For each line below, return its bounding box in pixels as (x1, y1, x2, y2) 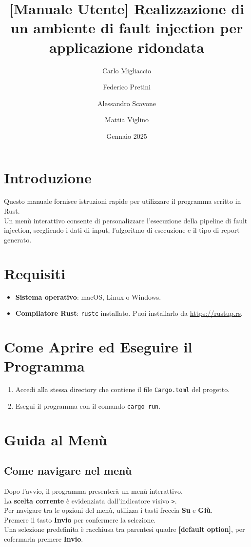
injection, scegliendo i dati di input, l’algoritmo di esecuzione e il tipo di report (4, 225, 240, 235)
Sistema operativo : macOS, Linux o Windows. (15, 291, 161, 302)
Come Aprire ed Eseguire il (4, 336, 193, 356)
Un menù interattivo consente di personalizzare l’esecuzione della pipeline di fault (4, 215, 248, 225)
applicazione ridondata (49, 37, 204, 57)
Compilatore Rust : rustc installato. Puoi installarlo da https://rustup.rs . (15, 308, 243, 318)
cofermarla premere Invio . (4, 533, 83, 544)
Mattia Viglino (104, 114, 149, 125)
